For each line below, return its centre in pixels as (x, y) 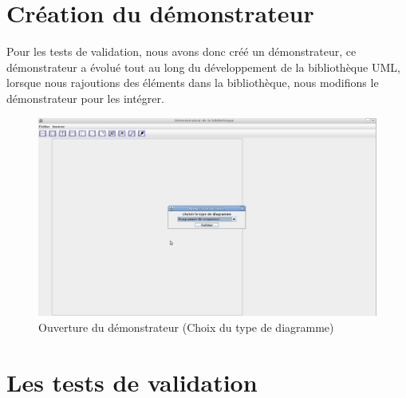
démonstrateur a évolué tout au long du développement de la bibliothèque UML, (203, 67)
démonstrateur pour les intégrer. (85, 98)
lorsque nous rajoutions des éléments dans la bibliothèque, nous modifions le (193, 83)
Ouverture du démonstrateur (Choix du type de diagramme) (186, 327)
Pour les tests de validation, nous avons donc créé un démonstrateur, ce (181, 51)
